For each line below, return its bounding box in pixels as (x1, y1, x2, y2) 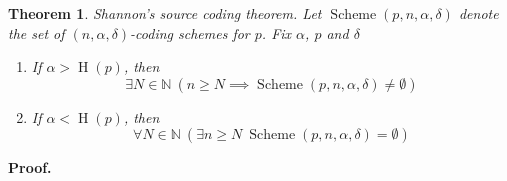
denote (458, 3, 499, 23)
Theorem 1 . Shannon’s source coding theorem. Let (8, 3, 322, 23)
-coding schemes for (130, 22, 250, 43)
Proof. (8, 157, 52, 178)
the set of (8, 22, 65, 43)
